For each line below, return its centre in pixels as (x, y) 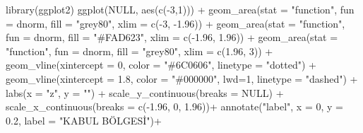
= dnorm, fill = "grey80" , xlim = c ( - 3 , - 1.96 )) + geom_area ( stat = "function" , (175, 23)
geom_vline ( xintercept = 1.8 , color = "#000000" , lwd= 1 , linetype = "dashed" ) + (182, 78)
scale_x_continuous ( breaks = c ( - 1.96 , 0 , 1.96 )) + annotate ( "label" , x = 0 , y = (174, 106)
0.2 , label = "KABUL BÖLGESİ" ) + (84, 120)
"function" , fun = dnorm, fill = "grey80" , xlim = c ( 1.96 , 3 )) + (139, 51)
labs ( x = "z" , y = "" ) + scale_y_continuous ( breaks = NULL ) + (145, 92)
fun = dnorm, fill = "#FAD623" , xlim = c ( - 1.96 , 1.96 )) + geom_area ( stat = (172, 37)
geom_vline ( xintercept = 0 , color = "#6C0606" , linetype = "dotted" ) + (161, 65)
